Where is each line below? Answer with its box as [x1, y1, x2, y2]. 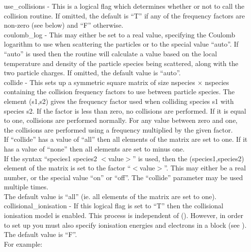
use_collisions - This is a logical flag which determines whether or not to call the [4, 1, 245, 11]
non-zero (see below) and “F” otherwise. [4, 20, 123, 30]
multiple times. [4, 182, 49, 192]
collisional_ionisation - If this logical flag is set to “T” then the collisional [4, 201, 223, 211]
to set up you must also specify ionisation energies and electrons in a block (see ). [4, 219, 247, 230]
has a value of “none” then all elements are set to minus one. [4, 143, 185, 153]
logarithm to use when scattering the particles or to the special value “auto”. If [4, 39, 239, 49]
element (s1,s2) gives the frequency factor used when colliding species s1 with [4, 96, 234, 106]
